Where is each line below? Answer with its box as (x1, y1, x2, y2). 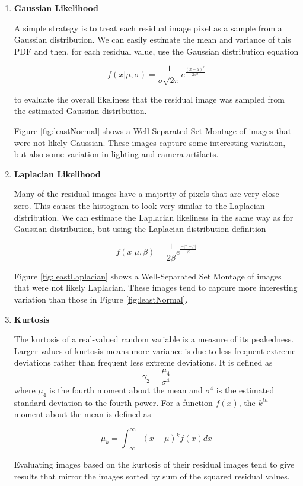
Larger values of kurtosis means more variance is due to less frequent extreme (14, 344, 296, 357)
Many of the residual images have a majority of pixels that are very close (14, 188, 279, 200)
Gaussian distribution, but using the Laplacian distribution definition (14, 223, 266, 235)
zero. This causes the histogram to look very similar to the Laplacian (14, 199, 265, 211)
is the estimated (216, 383, 275, 396)
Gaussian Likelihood (14, 2, 98, 14)
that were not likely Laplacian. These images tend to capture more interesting (14, 281, 298, 294)
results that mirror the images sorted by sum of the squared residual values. (14, 469, 290, 482)
